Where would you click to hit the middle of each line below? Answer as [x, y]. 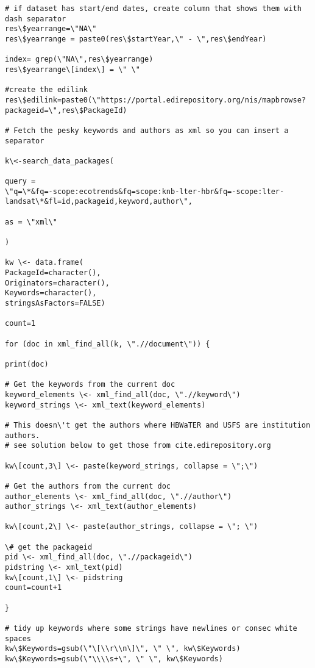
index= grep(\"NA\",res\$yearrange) [79, 59]
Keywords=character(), [51, 293]
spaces [18, 638]
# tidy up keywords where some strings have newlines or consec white [151, 629]
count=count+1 [34, 588]
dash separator [36, 19]
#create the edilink [47, 90]
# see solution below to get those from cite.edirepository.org [138, 446]
